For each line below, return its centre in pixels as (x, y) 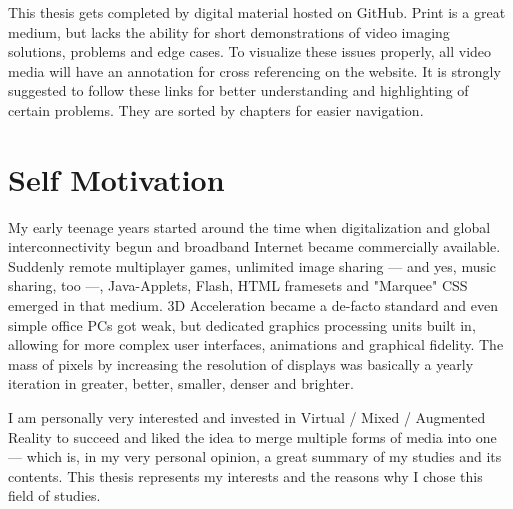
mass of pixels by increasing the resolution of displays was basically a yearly (241, 363)
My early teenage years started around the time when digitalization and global (249, 226)
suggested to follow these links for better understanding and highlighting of (238, 90)
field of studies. (54, 495)
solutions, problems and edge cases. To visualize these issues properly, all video (250, 51)
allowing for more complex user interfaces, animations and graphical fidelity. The (256, 344)
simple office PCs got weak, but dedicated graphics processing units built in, (242, 324)
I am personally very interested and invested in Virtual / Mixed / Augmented (247, 417)
